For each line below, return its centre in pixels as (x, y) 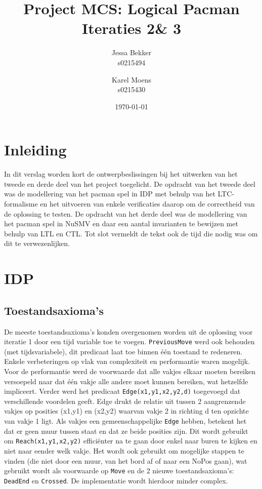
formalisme (21, 203)
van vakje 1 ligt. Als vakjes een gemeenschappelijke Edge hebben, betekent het (125, 421)
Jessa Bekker (132, 52)
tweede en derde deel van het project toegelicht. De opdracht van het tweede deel (130, 184)
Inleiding (35, 150)
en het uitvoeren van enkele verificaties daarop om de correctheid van (147, 203)
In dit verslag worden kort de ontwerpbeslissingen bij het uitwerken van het (121, 174)
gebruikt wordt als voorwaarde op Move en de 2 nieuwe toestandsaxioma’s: (119, 471)
